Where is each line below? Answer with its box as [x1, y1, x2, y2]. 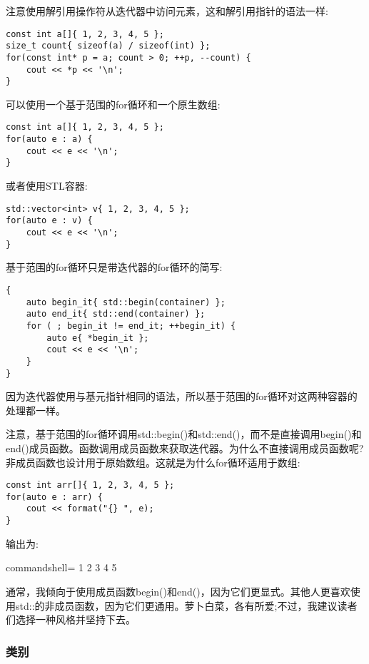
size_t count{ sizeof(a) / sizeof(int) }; [6, 41, 211, 51]
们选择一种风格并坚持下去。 [6, 612, 136, 627]
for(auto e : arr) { [6, 491, 103, 502]
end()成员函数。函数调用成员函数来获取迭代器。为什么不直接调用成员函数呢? [6, 440, 364, 455]
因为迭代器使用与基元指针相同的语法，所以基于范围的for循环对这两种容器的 [6, 389, 358, 404]
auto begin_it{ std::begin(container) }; [26, 297, 226, 307]
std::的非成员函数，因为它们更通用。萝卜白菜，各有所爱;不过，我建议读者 [15, 598, 358, 613]
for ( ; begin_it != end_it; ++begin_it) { [26, 320, 236, 331]
